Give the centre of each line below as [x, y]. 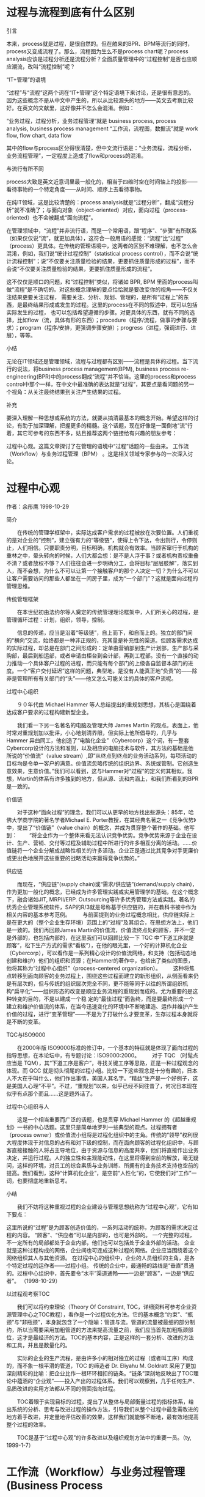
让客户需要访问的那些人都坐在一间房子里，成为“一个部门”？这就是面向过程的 [102, 578]
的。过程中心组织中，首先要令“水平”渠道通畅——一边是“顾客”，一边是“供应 [100, 1273]
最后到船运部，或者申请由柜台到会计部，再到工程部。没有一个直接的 [108, 656]
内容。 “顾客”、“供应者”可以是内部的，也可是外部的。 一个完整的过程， [106, 1235]
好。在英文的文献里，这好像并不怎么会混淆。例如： [70, 108]
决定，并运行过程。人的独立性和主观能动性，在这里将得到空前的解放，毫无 [100, 1158]
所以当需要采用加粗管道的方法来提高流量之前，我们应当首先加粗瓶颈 [102, 1329]
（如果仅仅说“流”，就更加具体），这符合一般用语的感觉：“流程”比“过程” [95, 238]
